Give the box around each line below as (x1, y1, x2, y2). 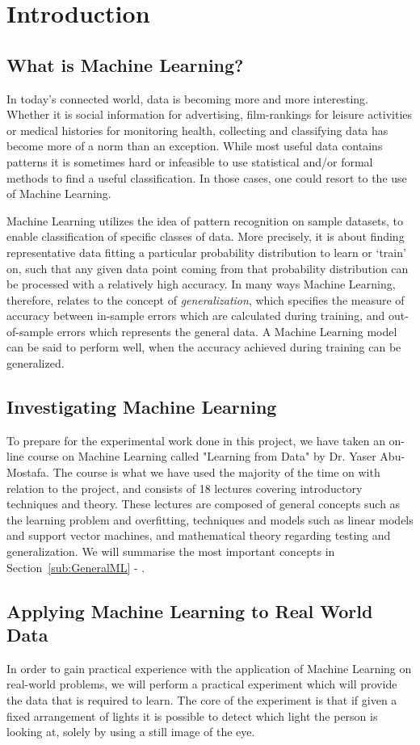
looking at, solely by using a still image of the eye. (6, 723, 255, 740)
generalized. (6, 355, 65, 372)
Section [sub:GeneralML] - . (6, 558, 145, 575)
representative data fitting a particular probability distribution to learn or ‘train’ (6, 243, 406, 260)
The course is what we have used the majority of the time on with (52, 464, 380, 481)
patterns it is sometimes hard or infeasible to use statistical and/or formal (6, 153, 373, 170)
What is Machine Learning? (6, 52, 244, 77)
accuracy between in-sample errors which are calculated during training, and (6, 307, 385, 324)
